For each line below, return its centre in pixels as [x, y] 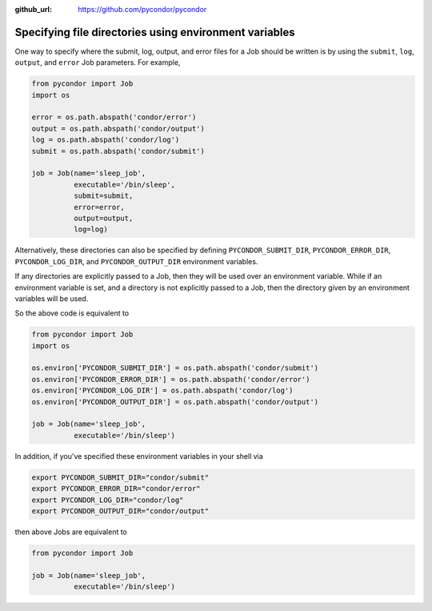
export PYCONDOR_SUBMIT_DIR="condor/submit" [120, 477]
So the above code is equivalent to [72, 313]
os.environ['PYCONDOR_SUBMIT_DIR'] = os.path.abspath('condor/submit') [175, 368]
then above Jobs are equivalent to [71, 532]
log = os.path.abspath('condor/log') [106, 140]
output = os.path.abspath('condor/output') [118, 129]
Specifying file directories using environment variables [155, 32]
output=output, [103, 218]
